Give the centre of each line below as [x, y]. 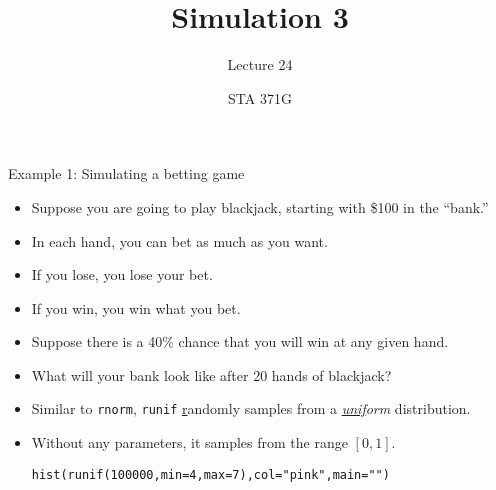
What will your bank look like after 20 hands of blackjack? [211, 374]
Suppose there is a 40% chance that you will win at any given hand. [240, 341]
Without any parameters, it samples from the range [189, 442]
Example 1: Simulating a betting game [126, 173]
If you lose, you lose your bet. [122, 274]
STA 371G [260, 97]
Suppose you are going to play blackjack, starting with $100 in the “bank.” [260, 206]
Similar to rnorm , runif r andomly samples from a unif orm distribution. [251, 408]
